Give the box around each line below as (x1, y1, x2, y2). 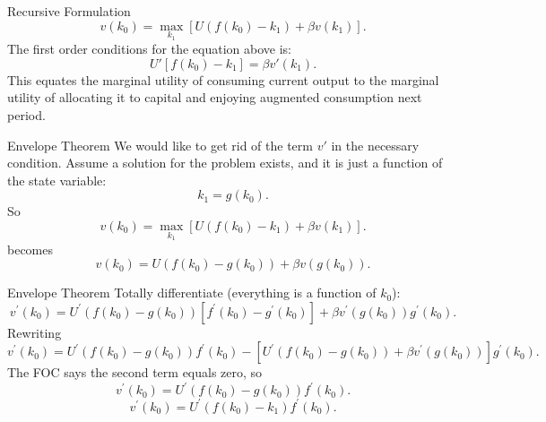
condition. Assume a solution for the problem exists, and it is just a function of (7, 153, 443, 172)
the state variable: (7, 170, 107, 189)
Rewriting (7, 323, 62, 341)
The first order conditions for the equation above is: (7, 39, 291, 58)
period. (7, 106, 46, 124)
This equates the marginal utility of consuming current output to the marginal (7, 70, 439, 89)
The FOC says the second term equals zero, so (7, 363, 263, 382)
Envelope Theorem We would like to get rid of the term (7, 135, 313, 154)
